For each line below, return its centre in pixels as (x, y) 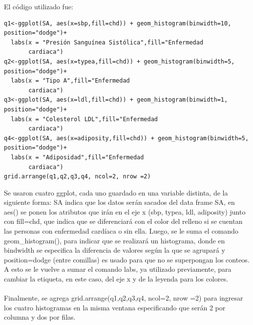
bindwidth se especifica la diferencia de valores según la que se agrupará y (115, 250)
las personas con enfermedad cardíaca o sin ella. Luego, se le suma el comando (121, 231)
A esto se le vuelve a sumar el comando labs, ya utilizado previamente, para (118, 269)
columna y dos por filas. (40, 317)
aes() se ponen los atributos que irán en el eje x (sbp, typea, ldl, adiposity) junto (125, 211)
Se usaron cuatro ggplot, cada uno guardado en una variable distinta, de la (116, 192)
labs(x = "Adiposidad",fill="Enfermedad (77, 157)
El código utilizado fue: (39, 6)
